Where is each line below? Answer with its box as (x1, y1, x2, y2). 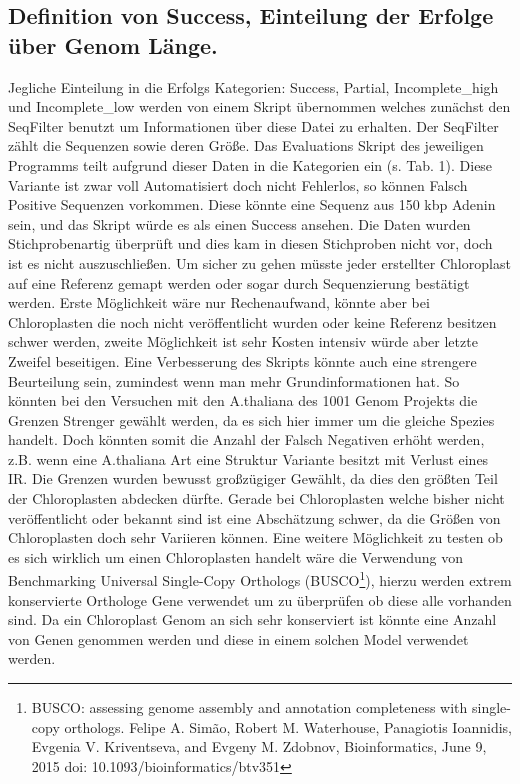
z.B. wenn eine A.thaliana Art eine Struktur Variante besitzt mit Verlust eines (8, 448, 489, 469)
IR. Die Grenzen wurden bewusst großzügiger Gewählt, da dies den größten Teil (8, 468, 498, 489)
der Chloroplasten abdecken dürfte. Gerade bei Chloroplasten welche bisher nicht (8, 488, 505, 509)
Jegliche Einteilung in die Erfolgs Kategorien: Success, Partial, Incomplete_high (8, 76, 499, 97)
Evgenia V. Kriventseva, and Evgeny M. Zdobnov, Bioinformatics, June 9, (31, 736, 487, 757)
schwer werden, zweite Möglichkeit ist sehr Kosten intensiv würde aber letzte (8, 331, 478, 352)
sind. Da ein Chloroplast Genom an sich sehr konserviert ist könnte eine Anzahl (8, 609, 497, 630)
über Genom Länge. (8, 29, 218, 60)
